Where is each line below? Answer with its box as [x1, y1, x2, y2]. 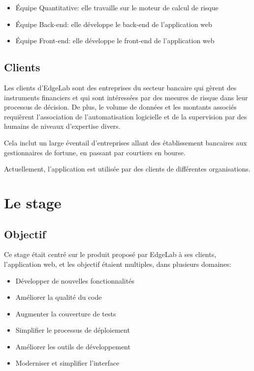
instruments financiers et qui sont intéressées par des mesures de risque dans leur [4, 92, 248, 102]
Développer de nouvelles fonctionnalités [15, 275, 134, 285]
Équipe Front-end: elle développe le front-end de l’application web [15, 35, 215, 46]
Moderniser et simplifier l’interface [15, 358, 120, 368]
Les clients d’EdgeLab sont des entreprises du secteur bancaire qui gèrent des [4, 82, 237, 92]
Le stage [4, 192, 62, 212]
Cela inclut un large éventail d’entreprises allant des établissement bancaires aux [4, 137, 247, 147]
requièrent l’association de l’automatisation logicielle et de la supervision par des [4, 111, 247, 121]
